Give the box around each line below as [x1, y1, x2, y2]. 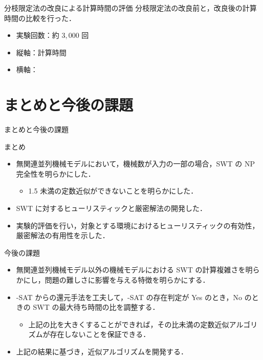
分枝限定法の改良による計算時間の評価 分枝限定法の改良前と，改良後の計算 [4, 3, 257, 13]
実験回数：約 [16, 30, 59, 40]
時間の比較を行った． [4, 12, 76, 23]
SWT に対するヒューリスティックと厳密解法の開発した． [16, 203, 207, 214]
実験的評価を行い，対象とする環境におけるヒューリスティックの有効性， [16, 220, 259, 230]
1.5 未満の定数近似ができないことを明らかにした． [28, 185, 198, 196]
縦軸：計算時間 [16, 47, 67, 57]
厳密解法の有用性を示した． [16, 230, 109, 241]
